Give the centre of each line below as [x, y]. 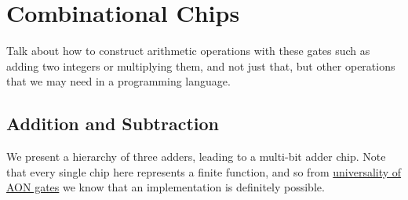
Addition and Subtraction [113, 124]
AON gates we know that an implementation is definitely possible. [166, 187]
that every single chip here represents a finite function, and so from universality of [204, 171]
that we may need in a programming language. [118, 81]
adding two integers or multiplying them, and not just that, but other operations [201, 65]
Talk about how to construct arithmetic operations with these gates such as [188, 51]
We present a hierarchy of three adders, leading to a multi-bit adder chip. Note [196, 156]
